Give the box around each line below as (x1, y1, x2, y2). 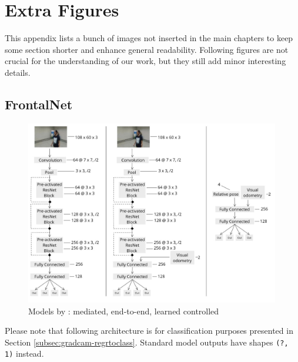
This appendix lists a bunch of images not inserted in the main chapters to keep (5, 32, 293, 44)
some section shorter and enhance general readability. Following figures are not (5, 43, 289, 55)
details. (5, 66, 31, 78)
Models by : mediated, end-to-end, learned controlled (28, 304, 219, 317)
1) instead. (5, 347, 44, 360)
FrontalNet (5, 95, 73, 113)
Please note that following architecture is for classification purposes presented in (5, 324, 293, 337)
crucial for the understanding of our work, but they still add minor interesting (5, 55, 286, 67)
